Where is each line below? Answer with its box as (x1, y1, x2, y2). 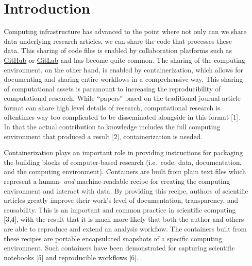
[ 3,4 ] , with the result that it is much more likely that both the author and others (4, 214, 244, 224)
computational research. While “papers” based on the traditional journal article (4, 93, 241, 103)
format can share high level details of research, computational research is (4, 102, 220, 112)
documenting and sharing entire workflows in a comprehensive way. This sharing (4, 74, 243, 84)
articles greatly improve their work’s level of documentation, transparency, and (4, 195, 238, 205)
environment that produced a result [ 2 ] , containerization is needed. (4, 131, 202, 141)
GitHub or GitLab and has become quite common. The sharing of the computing (4, 54, 245, 65)
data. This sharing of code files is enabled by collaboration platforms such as (4, 45, 232, 55)
